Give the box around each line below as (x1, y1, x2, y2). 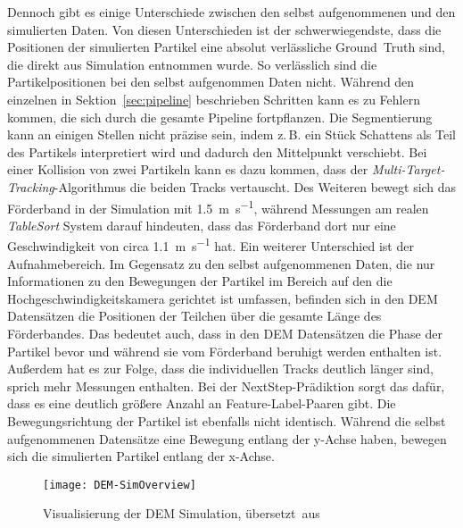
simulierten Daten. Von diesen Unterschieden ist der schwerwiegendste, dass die (7, 20, 442, 38)
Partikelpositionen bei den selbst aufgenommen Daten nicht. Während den (7, 72, 415, 91)
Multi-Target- (371, 160, 445, 179)
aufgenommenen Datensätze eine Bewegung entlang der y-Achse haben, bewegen (7, 429, 447, 448)
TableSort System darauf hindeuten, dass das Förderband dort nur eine (7, 215, 396, 234)
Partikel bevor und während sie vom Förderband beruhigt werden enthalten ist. (7, 341, 442, 360)
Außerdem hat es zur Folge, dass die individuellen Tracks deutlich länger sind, (7, 359, 434, 378)
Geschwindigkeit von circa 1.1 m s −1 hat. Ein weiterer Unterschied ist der (7, 234, 414, 256)
